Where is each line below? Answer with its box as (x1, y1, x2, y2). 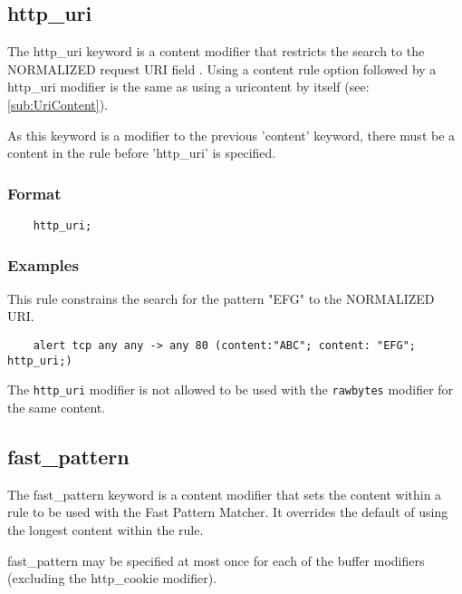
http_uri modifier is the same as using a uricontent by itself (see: (7, 77, 370, 96)
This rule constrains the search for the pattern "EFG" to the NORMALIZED (7, 288, 435, 307)
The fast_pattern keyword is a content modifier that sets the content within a (7, 484, 442, 503)
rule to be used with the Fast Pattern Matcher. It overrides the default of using (7, 502, 448, 521)
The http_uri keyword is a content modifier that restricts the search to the (7, 42, 425, 61)
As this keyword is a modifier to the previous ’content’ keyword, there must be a (7, 125, 456, 144)
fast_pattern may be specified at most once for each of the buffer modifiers (7, 550, 425, 570)
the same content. (7, 398, 106, 417)
